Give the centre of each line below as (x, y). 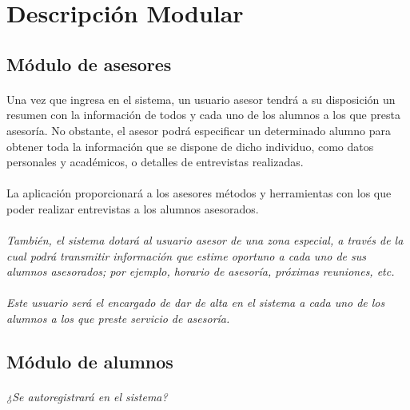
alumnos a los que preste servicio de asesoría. (118, 318)
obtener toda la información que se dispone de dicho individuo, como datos (190, 146)
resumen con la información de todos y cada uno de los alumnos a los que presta (203, 115)
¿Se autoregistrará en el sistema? (87, 397)
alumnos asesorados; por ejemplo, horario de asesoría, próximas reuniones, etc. (201, 271)
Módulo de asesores (89, 64)
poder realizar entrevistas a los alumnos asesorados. (133, 208)
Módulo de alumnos (90, 362)
